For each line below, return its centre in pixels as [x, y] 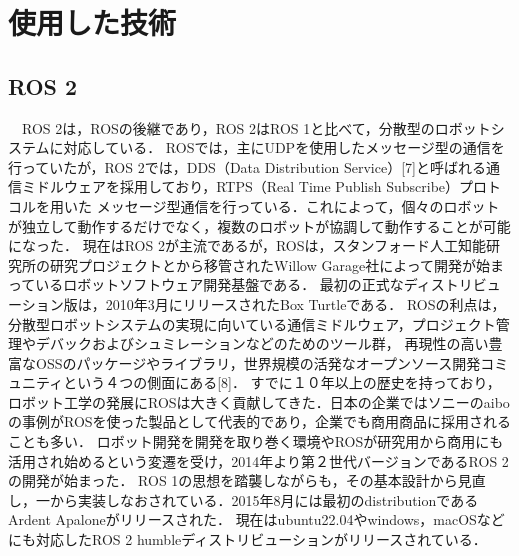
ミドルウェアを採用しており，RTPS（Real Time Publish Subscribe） [240, 186]
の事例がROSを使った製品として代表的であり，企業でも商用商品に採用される [260, 421]
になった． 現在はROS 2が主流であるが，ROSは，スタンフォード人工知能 [247, 245]
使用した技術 [92, 22]
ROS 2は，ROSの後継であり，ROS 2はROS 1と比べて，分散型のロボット [256, 127]
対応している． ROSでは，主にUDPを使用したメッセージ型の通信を [284, 147]
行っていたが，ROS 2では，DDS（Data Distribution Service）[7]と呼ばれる [247, 166]
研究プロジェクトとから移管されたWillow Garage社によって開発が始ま [277, 264]
